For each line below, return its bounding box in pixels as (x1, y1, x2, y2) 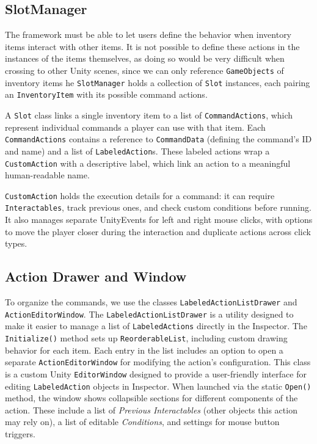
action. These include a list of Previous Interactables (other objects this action (5, 403, 297, 416)
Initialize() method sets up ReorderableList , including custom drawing (5, 332, 288, 344)
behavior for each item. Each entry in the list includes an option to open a (5, 343, 283, 356)
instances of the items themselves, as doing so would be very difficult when (5, 52, 285, 65)
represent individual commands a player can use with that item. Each (5, 120, 266, 133)
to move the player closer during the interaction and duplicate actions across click (5, 225, 311, 238)
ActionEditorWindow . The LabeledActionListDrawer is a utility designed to (5, 307, 294, 320)
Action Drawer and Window (5, 267, 187, 286)
